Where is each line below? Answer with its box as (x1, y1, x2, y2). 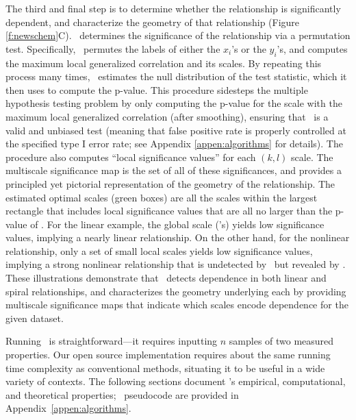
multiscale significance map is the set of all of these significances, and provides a (5, 163, 342, 177)
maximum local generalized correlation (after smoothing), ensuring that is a (5, 109, 329, 123)
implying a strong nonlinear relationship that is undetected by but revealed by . (5, 257, 346, 271)
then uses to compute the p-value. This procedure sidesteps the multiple (5, 82, 308, 97)
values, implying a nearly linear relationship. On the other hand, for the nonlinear (5, 230, 350, 245)
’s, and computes (277, 41, 348, 55)
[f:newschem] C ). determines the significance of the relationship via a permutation (5, 28, 351, 42)
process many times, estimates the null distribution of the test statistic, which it (5, 69, 347, 84)
